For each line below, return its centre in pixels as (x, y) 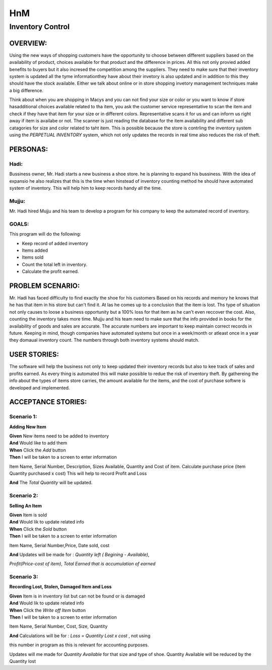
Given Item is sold (28, 515)
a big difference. (26, 90)
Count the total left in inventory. (55, 264)
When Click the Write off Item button (47, 610)
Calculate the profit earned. (50, 271)
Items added (35, 250)
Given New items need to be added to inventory (59, 436)
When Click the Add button (38, 450)
